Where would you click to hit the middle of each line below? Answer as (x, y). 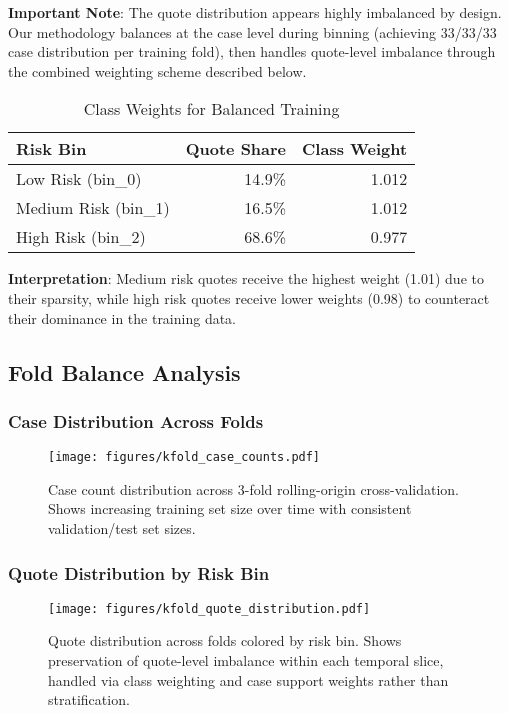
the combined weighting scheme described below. (157, 70)
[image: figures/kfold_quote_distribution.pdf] (209, 608)
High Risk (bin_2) (81, 237)
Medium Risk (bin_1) (93, 208)
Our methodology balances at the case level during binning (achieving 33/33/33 (252, 31)
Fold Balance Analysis (124, 371)
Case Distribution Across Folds (136, 420)
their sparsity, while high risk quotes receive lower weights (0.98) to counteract (249, 297)
